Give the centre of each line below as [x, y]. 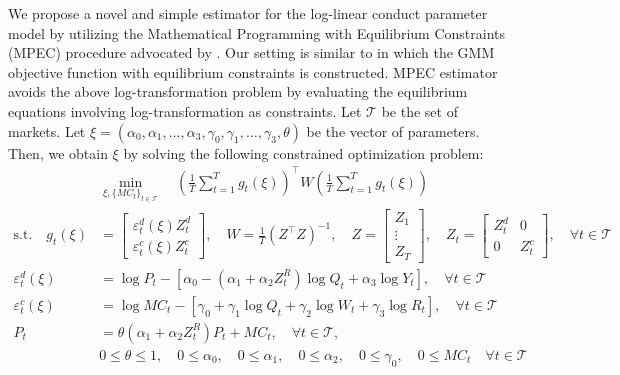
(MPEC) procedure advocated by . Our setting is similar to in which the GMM [251, 52]
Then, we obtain [58, 152]
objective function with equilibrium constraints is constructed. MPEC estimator [253, 71]
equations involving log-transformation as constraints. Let [185, 110]
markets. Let [47, 130]
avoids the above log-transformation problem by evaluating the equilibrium [238, 91]
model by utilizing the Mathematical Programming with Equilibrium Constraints [256, 32]
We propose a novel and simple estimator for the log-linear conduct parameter [248, 13]
